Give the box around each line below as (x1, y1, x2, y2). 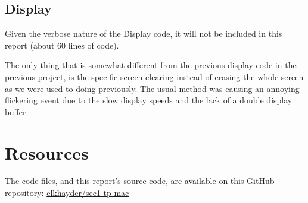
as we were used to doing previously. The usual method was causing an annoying (5, 82, 300, 94)
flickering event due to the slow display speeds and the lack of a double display (5, 94, 293, 106)
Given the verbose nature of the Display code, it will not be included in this (5, 27, 282, 40)
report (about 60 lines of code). (5, 39, 119, 51)
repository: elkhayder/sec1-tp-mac (5, 186, 129, 199)
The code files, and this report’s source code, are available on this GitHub (5, 175, 275, 187)
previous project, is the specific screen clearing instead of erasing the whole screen (5, 70, 304, 83)
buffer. (5, 105, 29, 118)
